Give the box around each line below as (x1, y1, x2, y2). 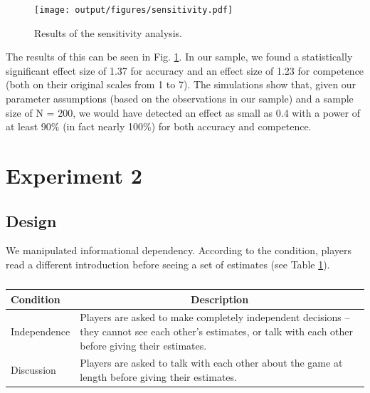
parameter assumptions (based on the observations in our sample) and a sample (6, 91, 354, 106)
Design (6, 209, 57, 231)
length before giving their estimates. (80, 370, 237, 384)
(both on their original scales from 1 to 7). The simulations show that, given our (6, 77, 356, 92)
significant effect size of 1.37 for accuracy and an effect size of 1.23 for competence (6, 63, 364, 78)
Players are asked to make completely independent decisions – (80, 310, 350, 325)
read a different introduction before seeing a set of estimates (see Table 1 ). (6, 256, 330, 271)
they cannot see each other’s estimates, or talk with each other (80, 324, 354, 339)
